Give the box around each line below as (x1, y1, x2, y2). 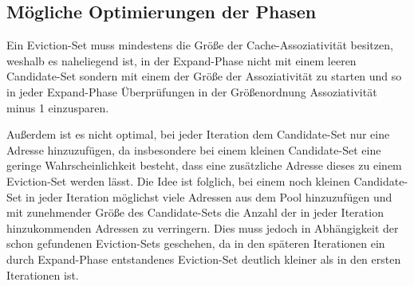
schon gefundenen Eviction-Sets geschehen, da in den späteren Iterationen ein (6, 235, 385, 252)
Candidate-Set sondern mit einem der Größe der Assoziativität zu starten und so (6, 68, 402, 84)
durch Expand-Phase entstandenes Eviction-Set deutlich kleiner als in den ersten (6, 250, 401, 267)
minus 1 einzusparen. (6, 99, 109, 116)
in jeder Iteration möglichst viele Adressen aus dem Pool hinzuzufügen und (26, 188, 392, 205)
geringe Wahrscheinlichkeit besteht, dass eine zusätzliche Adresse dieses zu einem (6, 157, 402, 174)
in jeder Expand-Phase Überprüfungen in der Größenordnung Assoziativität (6, 83, 377, 100)
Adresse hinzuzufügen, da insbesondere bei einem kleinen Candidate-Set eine (6, 141, 381, 158)
